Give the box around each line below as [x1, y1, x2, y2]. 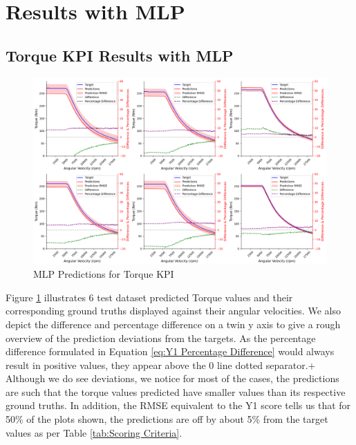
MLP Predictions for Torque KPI [33, 267, 174, 281]
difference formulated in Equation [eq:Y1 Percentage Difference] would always [6, 344, 335, 359]
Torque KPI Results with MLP [6, 44, 234, 66]
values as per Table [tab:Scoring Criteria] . [6, 425, 182, 439]
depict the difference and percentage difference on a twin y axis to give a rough [6, 316, 341, 331]
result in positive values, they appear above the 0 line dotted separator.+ [6, 357, 316, 372]
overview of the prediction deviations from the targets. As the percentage [6, 330, 316, 345]
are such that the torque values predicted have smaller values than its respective [6, 384, 346, 399]
